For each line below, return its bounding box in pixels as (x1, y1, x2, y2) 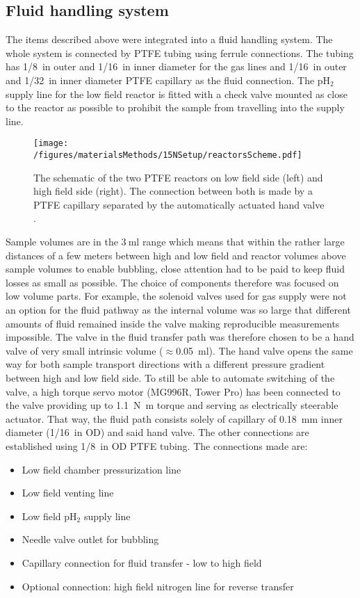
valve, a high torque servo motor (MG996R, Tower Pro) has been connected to (6, 384, 341, 398)
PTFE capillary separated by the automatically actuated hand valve (33, 197, 325, 211)
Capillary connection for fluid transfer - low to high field (22, 555, 262, 569)
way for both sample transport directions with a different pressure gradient (6, 357, 325, 371)
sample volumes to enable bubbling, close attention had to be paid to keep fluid (6, 261, 345, 276)
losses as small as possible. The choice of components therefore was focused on (6, 275, 339, 289)
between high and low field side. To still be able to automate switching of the (6, 370, 335, 385)
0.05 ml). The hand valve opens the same (176, 343, 353, 357)
